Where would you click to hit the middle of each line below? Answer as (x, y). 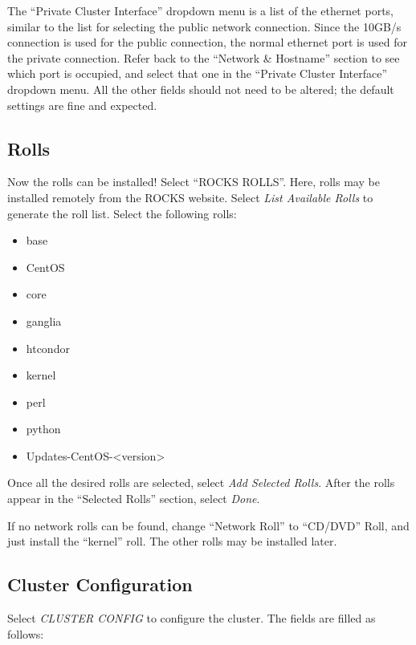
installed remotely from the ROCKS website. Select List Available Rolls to (190, 197)
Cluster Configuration (100, 584)
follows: (26, 633)
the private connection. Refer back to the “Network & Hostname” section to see (204, 57)
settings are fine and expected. (82, 105)
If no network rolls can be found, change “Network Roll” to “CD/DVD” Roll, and (208, 525)
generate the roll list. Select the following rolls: (122, 213)
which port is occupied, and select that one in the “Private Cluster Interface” (198, 73)
